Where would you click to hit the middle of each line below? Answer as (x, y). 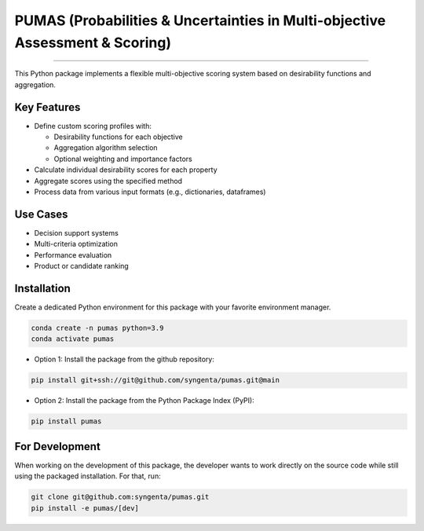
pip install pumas (66, 421)
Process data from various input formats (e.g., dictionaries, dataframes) (150, 192)
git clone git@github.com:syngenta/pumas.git (120, 497)
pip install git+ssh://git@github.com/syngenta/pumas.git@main (155, 380)
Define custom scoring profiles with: (93, 126)
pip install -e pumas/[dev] (85, 508)
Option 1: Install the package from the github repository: (124, 359)
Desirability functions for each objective (119, 137)
